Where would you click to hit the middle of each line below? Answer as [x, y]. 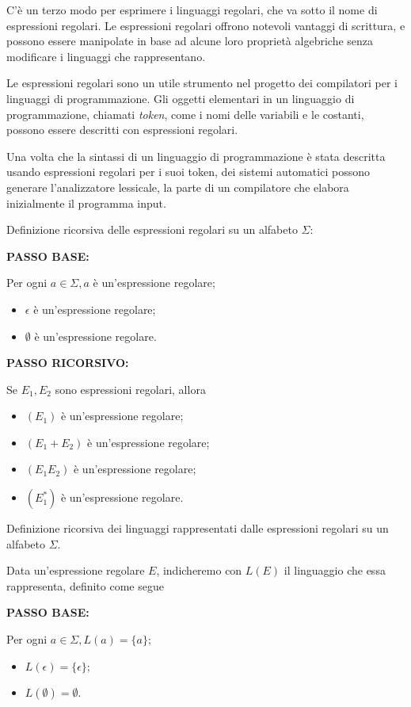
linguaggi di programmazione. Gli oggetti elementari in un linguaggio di [181, 98]
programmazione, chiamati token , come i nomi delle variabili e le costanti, [185, 114]
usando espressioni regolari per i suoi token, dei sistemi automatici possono [188, 172]
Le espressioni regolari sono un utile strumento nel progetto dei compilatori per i [202, 83]
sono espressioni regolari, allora [130, 389]
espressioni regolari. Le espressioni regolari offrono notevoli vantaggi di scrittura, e [206, 25]
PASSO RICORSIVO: [68, 363]
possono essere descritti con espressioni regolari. [122, 130]
